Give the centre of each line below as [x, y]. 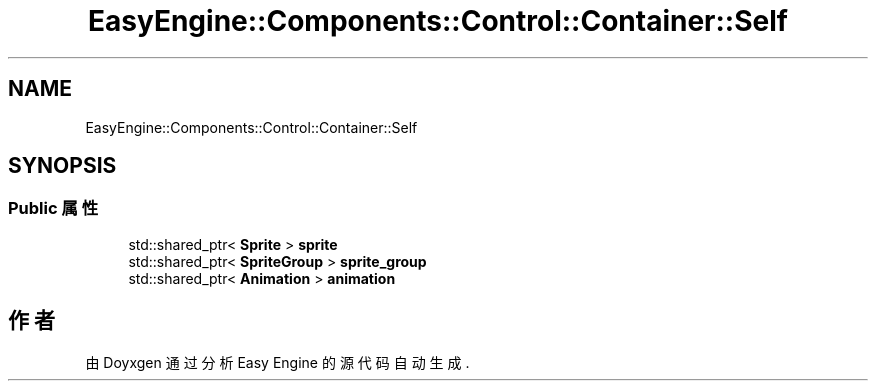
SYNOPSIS [62, 166]
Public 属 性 [53, 208]
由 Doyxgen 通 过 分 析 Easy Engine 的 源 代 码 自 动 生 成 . [277, 362]
